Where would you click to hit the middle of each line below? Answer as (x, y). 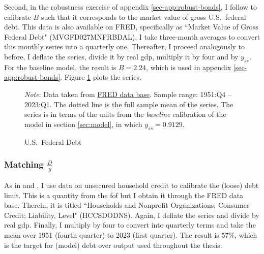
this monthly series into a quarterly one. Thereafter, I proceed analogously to (125, 46)
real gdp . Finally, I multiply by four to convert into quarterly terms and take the (130, 225)
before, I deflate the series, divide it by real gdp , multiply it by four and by (121, 56)
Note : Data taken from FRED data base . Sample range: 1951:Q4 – (128, 94)
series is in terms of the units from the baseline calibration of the (125, 114)
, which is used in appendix (189, 67)
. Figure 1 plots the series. (101, 77)
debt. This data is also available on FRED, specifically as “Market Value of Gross (131, 27)
